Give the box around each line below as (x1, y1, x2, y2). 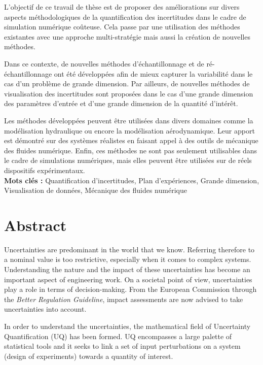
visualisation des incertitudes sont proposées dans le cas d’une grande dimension (4, 88, 253, 98)
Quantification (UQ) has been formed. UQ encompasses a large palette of (4, 330, 232, 341)
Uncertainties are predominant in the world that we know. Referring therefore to (4, 244, 255, 254)
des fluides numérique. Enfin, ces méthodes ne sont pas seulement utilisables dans (4, 145, 257, 155)
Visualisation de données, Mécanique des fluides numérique (4, 185, 187, 195)
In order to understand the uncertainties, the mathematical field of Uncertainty (4, 320, 251, 331)
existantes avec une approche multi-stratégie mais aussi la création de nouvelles (4, 31, 250, 42)
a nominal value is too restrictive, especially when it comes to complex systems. (4, 254, 251, 264)
